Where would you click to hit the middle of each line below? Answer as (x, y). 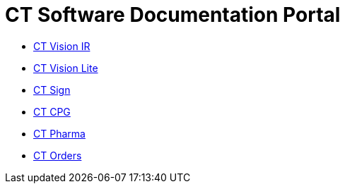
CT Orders (58, 155)
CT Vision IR (62, 46)
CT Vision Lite (66, 68)
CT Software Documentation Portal (173, 15)
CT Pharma (59, 133)
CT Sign (52, 90)
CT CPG (52, 111)
